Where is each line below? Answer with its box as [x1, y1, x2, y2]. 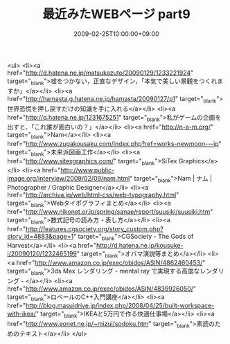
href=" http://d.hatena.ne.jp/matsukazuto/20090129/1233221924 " [7, 69, 194, 77]
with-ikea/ [7, 309, 37, 318]
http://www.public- [60, 165, 115, 174]
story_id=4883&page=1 [7, 233, 74, 241]
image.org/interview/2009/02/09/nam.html [7, 174, 130, 182]
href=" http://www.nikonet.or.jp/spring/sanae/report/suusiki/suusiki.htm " [7, 208, 213, 216]
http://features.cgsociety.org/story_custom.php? [25, 225, 164, 233]
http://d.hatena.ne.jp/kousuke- [96, 241, 184, 249]
